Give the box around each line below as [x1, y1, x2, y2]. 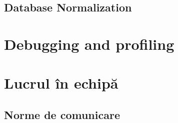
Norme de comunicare [4, 107, 120, 122]
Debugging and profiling [4, 33, 174, 54]
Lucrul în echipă [4, 73, 118, 93]
